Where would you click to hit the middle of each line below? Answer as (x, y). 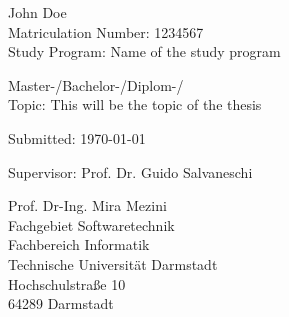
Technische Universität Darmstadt (113, 263)
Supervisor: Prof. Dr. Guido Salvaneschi (130, 171)
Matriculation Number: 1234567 (106, 31)
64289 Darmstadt (61, 303)
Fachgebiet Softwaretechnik (91, 224)
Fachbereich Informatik (79, 244)
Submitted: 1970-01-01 (77, 137)
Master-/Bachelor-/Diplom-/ (96, 84)
